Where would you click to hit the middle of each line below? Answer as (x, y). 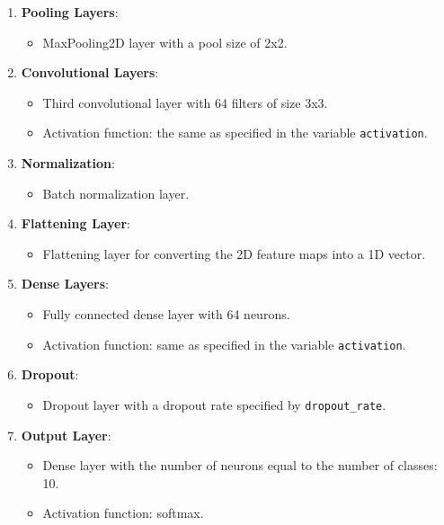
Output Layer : (66, 435)
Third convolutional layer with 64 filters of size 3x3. (185, 102)
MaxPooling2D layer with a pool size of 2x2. (165, 42)
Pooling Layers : (70, 12)
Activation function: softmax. (123, 513)
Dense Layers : (65, 284)
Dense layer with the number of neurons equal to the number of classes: (240, 465)
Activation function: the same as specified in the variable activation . (235, 133)
